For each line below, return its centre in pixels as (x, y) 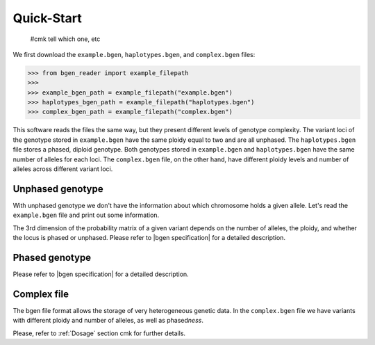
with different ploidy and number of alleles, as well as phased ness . (108, 321)
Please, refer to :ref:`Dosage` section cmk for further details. (99, 333)
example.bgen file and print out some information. (86, 215)
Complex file (41, 294)
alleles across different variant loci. (63, 169)
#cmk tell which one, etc (65, 39)
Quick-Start (48, 18)
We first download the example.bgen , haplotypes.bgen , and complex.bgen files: (134, 54)
